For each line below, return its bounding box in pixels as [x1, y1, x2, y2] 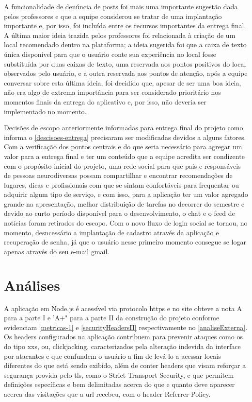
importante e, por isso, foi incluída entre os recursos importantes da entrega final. [4, 20, 246, 31]
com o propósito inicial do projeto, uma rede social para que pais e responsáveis [4, 160, 241, 171]
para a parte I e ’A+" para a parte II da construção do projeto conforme [4, 313, 220, 323]
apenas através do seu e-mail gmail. [4, 246, 110, 256]
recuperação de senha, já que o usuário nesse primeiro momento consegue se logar [4, 237, 246, 247]
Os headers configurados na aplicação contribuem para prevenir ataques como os [4, 332, 243, 342]
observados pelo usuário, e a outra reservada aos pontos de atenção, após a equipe [4, 68, 248, 78]
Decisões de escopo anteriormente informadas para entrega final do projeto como [4, 122, 243, 133]
